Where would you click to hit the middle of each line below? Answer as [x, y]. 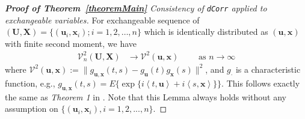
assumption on [32, 108]
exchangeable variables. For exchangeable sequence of [102, 20]
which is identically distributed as [206, 32]
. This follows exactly [261, 83]
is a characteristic [268, 69]
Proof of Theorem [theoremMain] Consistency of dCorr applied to [136, 8]
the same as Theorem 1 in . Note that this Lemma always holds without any [146, 96]
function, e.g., [30, 83]
